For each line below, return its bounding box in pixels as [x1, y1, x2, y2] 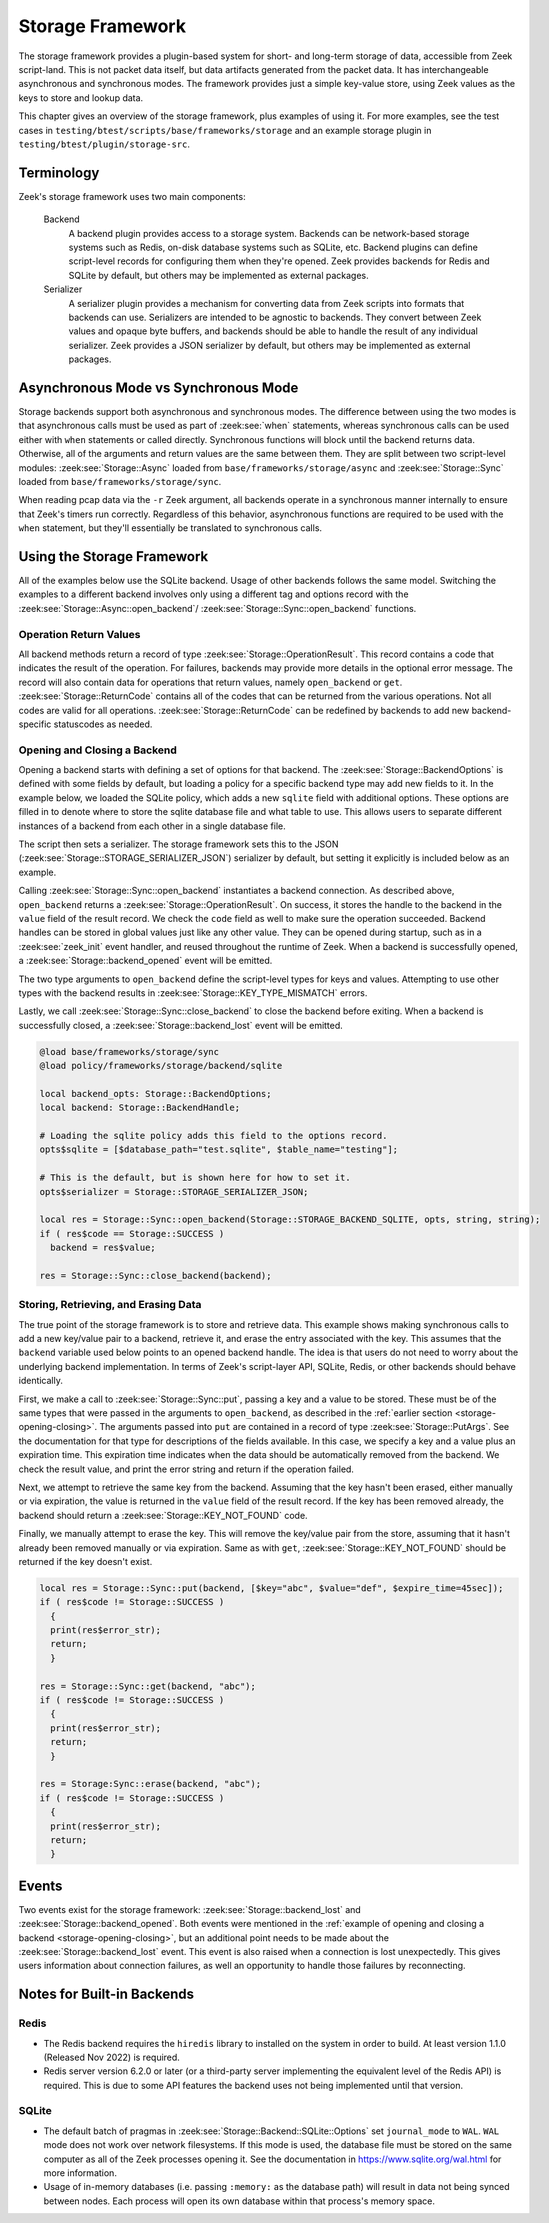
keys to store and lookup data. [18, 91, 144, 104]
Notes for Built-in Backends [18, 1986, 195, 2003]
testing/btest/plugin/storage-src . [18, 138, 190, 150]
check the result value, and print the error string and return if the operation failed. [18, 1463, 355, 1475]
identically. [18, 1375, 64, 1387]
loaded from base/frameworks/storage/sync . [18, 475, 222, 487]
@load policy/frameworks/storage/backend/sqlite [39, 1060, 283, 1072]
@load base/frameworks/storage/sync [39, 1046, 220, 1057]
